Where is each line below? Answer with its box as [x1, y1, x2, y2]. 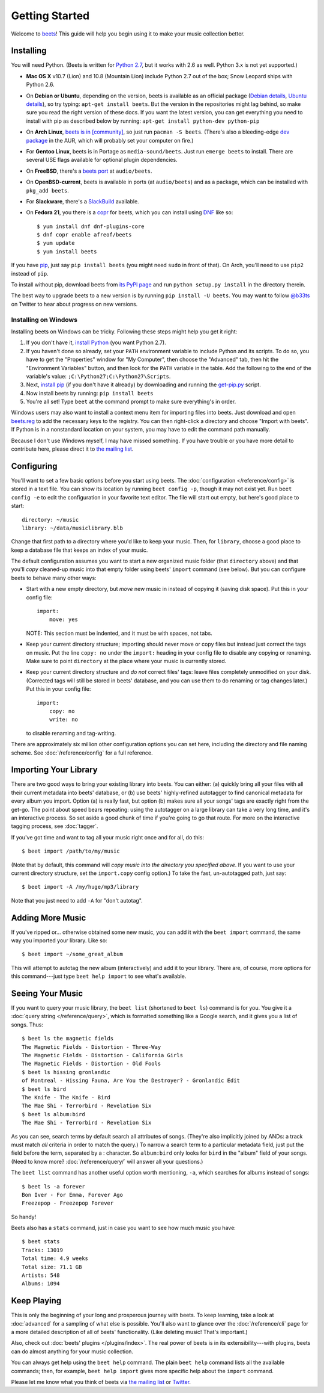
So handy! [11, 1213, 37, 1220]
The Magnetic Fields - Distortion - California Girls [22, 1052, 183, 1059]
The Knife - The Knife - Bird [22, 1094, 111, 1101]
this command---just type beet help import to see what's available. [11, 972, 187, 980]
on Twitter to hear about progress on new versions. [11, 300, 138, 307]
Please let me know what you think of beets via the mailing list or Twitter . [11, 1379, 191, 1386]
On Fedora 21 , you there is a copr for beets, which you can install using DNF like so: [26, 209, 233, 216]
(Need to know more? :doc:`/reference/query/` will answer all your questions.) [11, 1158, 203, 1165]
